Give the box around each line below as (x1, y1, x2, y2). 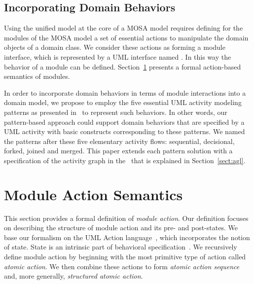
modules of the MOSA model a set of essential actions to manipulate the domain (4, 32, 249, 42)
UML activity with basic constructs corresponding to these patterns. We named (4, 126, 245, 137)
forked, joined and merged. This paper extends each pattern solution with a (4, 145, 233, 156)
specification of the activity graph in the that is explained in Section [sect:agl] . (4, 155, 246, 165)
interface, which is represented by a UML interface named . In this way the (4, 51, 231, 62)
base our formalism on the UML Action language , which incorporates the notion (4, 232, 250, 242)
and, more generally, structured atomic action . (4, 271, 143, 281)
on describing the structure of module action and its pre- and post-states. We (4, 222, 238, 233)
